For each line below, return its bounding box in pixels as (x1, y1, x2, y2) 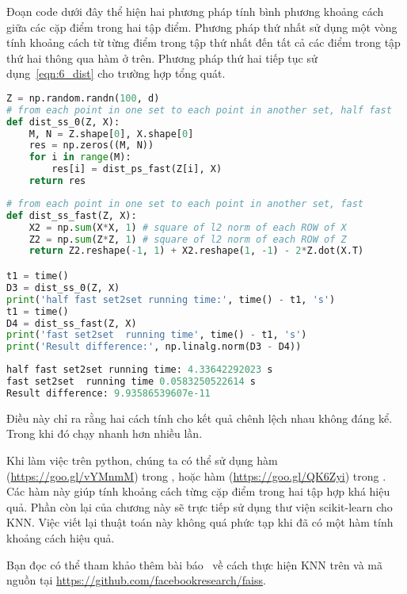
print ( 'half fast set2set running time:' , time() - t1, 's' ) (6, 293, 336, 305)
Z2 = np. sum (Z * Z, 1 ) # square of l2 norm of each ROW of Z (29, 233, 347, 245)
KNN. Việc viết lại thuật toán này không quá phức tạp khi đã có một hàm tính (6, 514, 394, 531)
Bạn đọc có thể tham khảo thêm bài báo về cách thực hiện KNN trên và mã (6, 556, 383, 573)
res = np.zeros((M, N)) (29, 140, 154, 151)
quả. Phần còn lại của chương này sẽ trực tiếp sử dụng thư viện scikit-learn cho (6, 498, 393, 515)
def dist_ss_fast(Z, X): (6, 209, 137, 221)
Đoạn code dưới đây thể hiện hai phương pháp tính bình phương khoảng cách (6, 3, 384, 19)
